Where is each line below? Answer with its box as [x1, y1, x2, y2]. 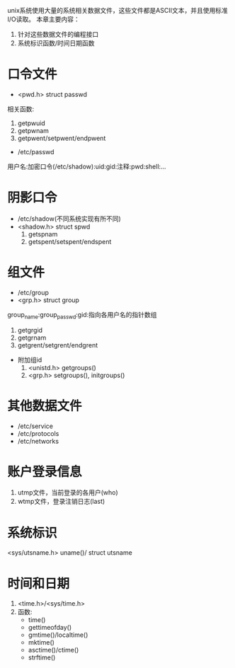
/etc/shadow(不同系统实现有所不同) [17, 214, 122, 223]
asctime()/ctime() [28, 646, 79, 655]
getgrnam [17, 333, 47, 342]
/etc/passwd [17, 147, 55, 156]
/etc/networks [17, 437, 59, 445]
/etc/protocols [17, 429, 59, 437]
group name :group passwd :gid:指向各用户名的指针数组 [7, 310, 157, 321]
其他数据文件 [7, 398, 83, 414]
